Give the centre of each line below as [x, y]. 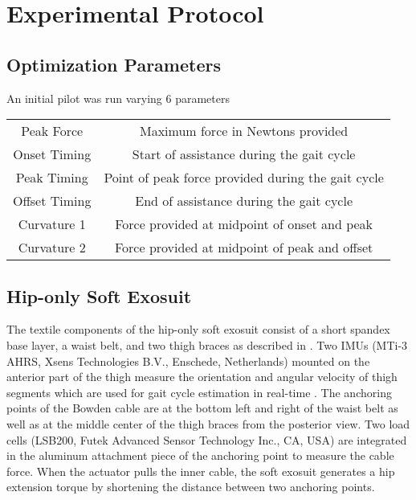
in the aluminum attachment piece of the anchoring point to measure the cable [200, 455]
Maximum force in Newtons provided [244, 131]
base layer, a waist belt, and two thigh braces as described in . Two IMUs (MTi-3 [207, 344]
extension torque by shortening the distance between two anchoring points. [191, 487]
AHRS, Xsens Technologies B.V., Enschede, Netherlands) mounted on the [188, 361]
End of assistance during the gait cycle [244, 201]
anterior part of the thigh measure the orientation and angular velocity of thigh [202, 377]
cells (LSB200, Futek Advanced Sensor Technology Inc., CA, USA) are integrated [207, 439]
